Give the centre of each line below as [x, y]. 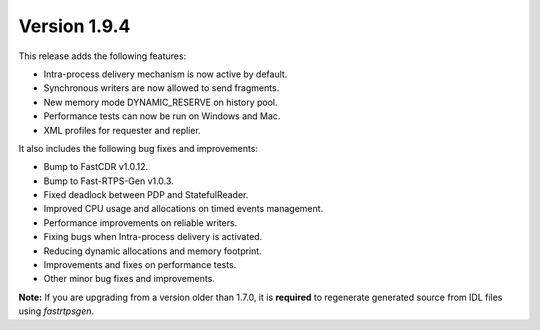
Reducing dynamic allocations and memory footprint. [152, 251]
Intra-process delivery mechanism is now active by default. [165, 74]
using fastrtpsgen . [56, 311]
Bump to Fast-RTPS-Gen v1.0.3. [108, 181]
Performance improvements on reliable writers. [140, 222]
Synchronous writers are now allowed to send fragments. [161, 88]
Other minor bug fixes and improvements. [129, 279]
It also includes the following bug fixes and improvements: [138, 148]
